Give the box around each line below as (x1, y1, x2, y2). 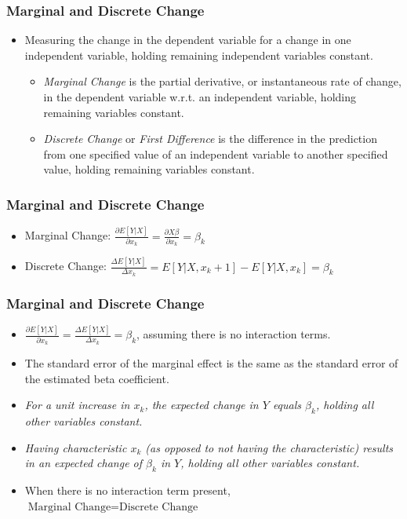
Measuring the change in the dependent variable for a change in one (24, 31, 351, 48)
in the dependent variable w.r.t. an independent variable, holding (43, 89, 357, 104)
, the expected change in (144, 397, 259, 413)
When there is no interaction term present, (24, 481, 231, 498)
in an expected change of (24, 455, 143, 471)
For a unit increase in (24, 397, 130, 413)
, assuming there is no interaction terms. (136, 326, 331, 342)
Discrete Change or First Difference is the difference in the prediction (43, 130, 377, 147)
